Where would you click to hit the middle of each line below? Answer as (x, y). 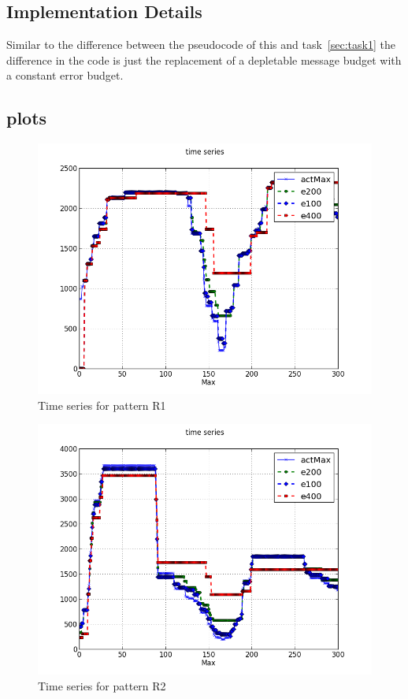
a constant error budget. (65, 75)
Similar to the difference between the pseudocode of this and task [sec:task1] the (201, 45)
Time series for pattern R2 (102, 685)
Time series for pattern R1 (102, 405)
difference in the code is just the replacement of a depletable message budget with (204, 59)
